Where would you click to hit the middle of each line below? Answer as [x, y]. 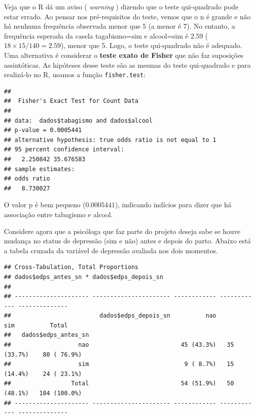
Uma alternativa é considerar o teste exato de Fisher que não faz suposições [124, 55]
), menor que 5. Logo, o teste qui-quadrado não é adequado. [151, 45]
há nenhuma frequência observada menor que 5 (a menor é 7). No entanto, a [120, 26]
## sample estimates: [40, 169]
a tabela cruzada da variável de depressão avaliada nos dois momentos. [111, 250]
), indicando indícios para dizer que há [173, 205]
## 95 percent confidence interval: [64, 150]
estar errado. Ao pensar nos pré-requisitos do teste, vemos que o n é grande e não [127, 16]
